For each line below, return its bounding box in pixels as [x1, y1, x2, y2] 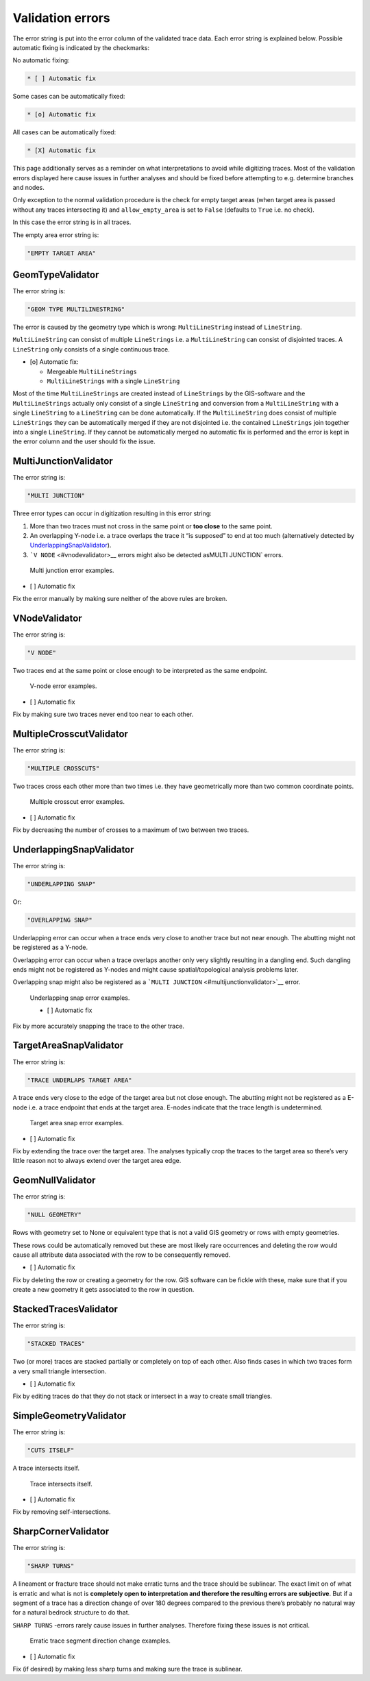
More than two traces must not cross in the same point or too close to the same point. [29, 522, 273, 530]
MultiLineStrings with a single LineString [47, 377, 180, 385]
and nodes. [12, 184, 45, 192]
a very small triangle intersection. [12, 1367, 107, 1375]
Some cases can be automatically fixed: [12, 93, 125, 101]
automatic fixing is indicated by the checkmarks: [12, 43, 150, 51]
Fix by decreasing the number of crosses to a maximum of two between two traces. [12, 826, 249, 834]
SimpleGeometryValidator [12, 1410, 127, 1422]
